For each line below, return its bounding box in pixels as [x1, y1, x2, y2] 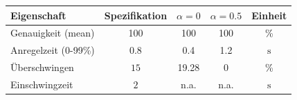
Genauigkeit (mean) [10, 26, 95, 40]
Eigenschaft [10, 8, 66, 22]
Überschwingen [10, 60, 74, 74]
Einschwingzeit [10, 77, 73, 91]
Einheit [251, 8, 287, 22]
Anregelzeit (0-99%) [10, 43, 95, 57]
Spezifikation [104, 8, 168, 22]
